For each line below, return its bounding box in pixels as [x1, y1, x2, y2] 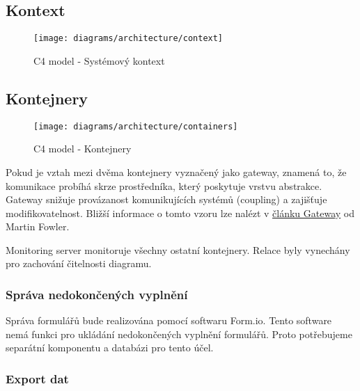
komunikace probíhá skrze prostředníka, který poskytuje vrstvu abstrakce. [6, 178, 322, 193]
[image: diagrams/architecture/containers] [33, 121, 238, 131]
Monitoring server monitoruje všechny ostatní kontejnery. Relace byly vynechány [6, 242, 350, 257]
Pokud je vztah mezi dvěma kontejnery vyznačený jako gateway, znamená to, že [6, 164, 347, 179]
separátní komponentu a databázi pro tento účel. [6, 340, 214, 355]
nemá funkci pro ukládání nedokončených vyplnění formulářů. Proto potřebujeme [6, 326, 352, 341]
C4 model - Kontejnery [33, 141, 132, 156]
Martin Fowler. [6, 219, 70, 234]
